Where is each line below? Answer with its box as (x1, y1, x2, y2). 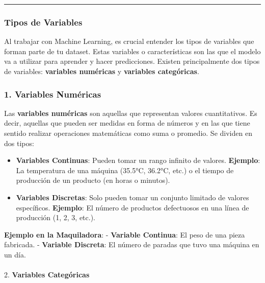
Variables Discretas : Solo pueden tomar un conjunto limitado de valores (16, 192, 249, 202)
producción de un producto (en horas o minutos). (16, 175, 170, 185)
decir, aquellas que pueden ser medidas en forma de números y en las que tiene (4, 117, 250, 128)
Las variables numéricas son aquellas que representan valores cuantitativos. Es (4, 107, 257, 118)
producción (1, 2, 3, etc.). (16, 212, 96, 223)
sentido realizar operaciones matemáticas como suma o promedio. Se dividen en (4, 128, 252, 138)
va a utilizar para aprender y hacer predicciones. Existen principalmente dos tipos (4, 56, 260, 66)
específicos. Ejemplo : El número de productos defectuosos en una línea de (16, 202, 249, 213)
